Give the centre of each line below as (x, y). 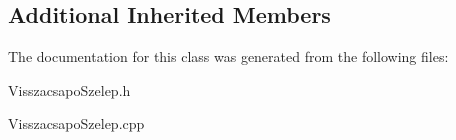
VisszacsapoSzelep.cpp (76, 123)
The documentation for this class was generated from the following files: (228, 56)
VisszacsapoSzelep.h (69, 89)
